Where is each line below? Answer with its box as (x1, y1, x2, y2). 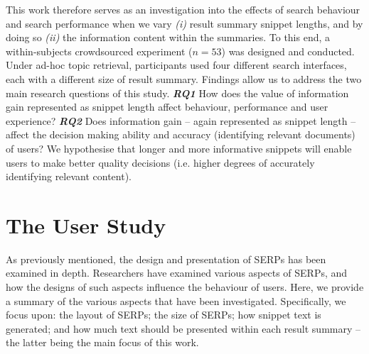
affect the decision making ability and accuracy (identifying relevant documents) (6, 127, 355, 142)
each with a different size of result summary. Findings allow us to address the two (6, 71, 362, 86)
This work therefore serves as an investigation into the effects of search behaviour (6, 2, 360, 16)
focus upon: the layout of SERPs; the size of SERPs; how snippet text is (6, 307, 321, 322)
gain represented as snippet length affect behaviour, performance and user (6, 99, 328, 114)
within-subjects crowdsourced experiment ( (6, 43, 193, 58)
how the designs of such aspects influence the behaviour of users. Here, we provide (6, 280, 364, 294)
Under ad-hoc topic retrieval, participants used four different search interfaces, (6, 57, 347, 72)
